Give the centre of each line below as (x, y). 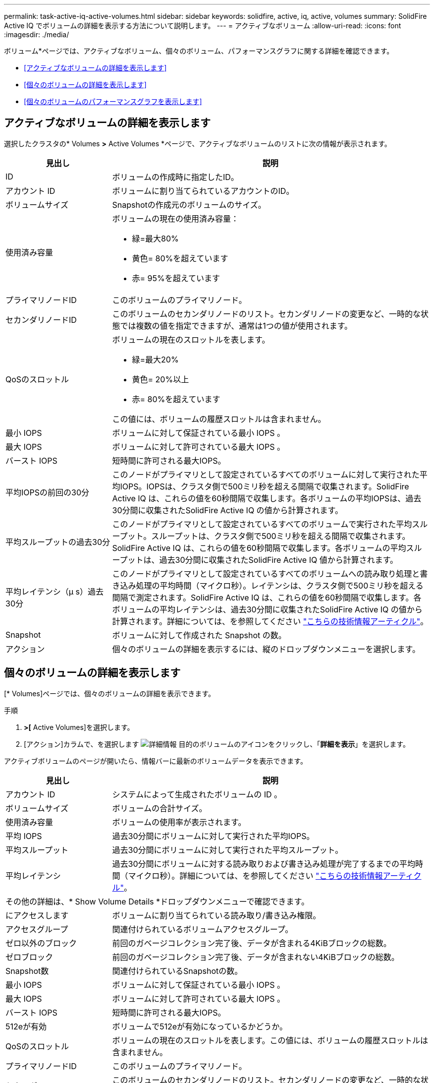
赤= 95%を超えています (176, 278)
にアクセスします (37, 915)
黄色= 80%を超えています (180, 258)
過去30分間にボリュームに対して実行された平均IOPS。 (213, 836)
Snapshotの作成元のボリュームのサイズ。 (189, 205)
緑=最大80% (155, 238)
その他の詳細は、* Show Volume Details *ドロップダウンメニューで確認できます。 (157, 901)
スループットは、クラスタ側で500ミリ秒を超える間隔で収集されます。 (281, 536)
